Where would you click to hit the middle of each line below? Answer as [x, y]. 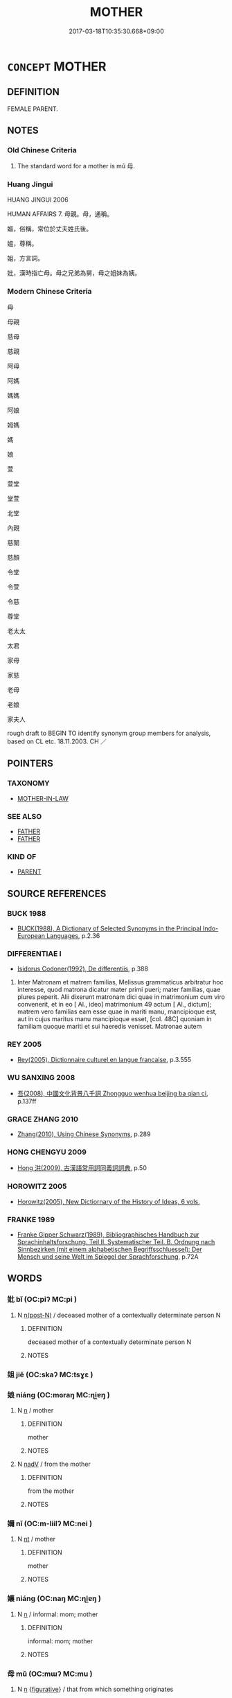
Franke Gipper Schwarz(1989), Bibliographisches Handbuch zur [108, 1235]
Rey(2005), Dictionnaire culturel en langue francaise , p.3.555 [104, 1059]
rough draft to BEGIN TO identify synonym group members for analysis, [109, 733]
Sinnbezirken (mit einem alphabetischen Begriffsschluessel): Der [109, 1249]
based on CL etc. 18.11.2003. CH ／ [57, 741]
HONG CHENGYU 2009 [47, 1152]
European [31, 936]
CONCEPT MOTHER [57, 66]
